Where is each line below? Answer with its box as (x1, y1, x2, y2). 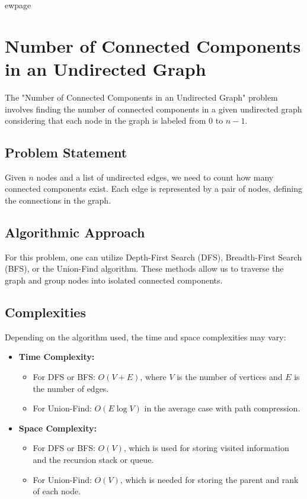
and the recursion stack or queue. (33, 453, 154, 466)
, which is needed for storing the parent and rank (120, 473, 299, 485)
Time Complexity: (18, 350, 95, 363)
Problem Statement (5, 143, 127, 162)
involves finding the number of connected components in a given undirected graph (5, 102, 302, 115)
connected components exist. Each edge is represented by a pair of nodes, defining (5, 182, 302, 195)
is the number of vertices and (177, 371, 283, 383)
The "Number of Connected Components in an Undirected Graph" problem (5, 91, 278, 103)
